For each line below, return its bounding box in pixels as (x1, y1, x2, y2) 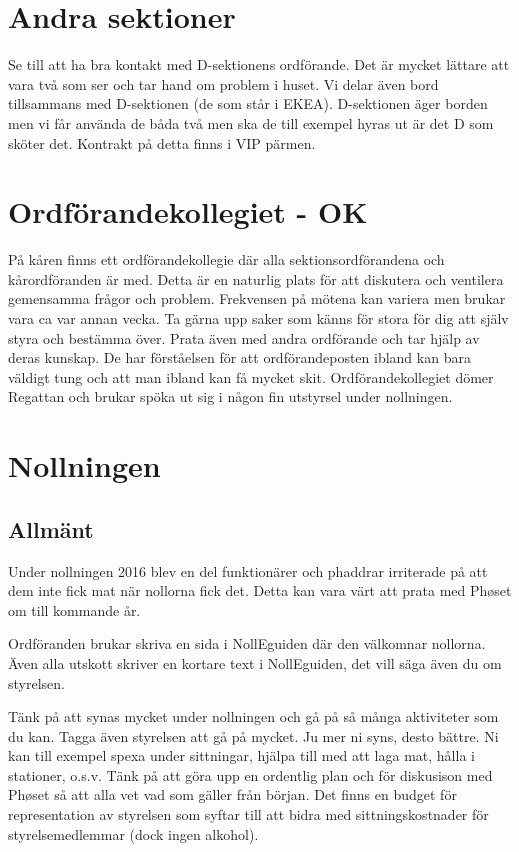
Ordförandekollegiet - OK (8, 191, 368, 232)
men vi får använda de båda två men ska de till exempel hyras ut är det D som (8, 112, 494, 133)
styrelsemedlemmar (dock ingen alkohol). (8, 823, 259, 844)
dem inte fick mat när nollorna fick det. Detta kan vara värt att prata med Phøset (8, 580, 512, 601)
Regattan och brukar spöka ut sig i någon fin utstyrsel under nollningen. (8, 386, 453, 407)
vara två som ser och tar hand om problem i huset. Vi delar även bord (8, 73, 439, 94)
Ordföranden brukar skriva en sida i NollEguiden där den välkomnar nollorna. (8, 633, 486, 654)
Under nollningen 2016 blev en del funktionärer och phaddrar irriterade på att (8, 560, 488, 581)
